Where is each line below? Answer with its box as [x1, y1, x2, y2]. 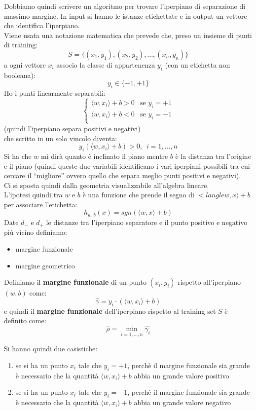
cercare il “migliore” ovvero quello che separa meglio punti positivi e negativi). [4, 170, 241, 181]
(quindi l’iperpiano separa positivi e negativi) [4, 123, 141, 133]
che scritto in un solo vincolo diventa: [4, 133, 117, 143]
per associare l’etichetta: [4, 199, 77, 209]
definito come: [4, 315, 46, 326]
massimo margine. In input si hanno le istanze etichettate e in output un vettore [4, 10, 247, 21]
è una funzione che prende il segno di [82, 189, 194, 200]
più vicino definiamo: [4, 227, 67, 237]
